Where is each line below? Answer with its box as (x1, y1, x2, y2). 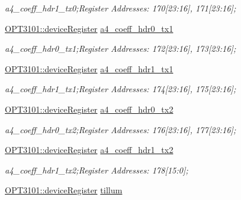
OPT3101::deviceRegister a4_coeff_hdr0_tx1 (5, 22, 174, 34)
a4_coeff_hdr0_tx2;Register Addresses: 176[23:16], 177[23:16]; (5, 123, 236, 136)
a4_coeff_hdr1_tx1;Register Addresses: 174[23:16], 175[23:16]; (5, 83, 236, 95)
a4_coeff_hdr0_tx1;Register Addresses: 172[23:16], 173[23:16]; (5, 42, 236, 55)
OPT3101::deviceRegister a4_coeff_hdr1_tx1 (5, 62, 174, 75)
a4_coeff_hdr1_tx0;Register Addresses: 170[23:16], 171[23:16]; (5, 2, 236, 14)
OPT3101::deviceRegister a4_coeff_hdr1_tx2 (5, 143, 174, 156)
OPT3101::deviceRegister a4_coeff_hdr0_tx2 (5, 102, 174, 115)
